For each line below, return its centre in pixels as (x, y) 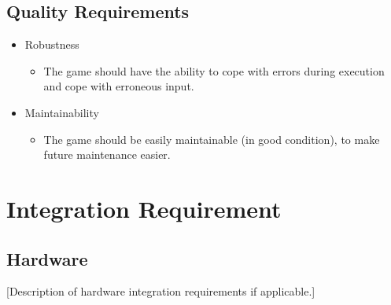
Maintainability (62, 112)
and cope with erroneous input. (119, 86)
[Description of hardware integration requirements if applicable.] (161, 291)
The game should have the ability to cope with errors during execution (214, 70)
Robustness (52, 44)
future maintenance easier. (107, 154)
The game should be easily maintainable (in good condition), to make (212, 139)
